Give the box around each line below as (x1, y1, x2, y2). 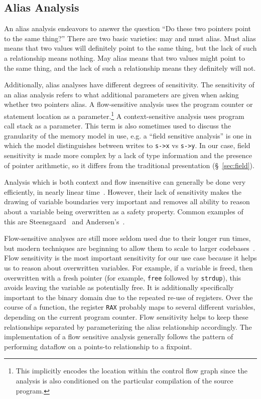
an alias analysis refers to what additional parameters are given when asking (4, 89, 239, 99)
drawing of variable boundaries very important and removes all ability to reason (4, 196, 250, 207)
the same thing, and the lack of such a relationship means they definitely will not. (4, 62, 256, 73)
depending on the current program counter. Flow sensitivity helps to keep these (4, 312, 248, 322)
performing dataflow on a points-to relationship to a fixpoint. (4, 341, 192, 351)
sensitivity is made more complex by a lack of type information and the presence (4, 150, 252, 161)
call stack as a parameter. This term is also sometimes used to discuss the (4, 120, 231, 131)
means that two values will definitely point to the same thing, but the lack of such (4, 43, 257, 53)
